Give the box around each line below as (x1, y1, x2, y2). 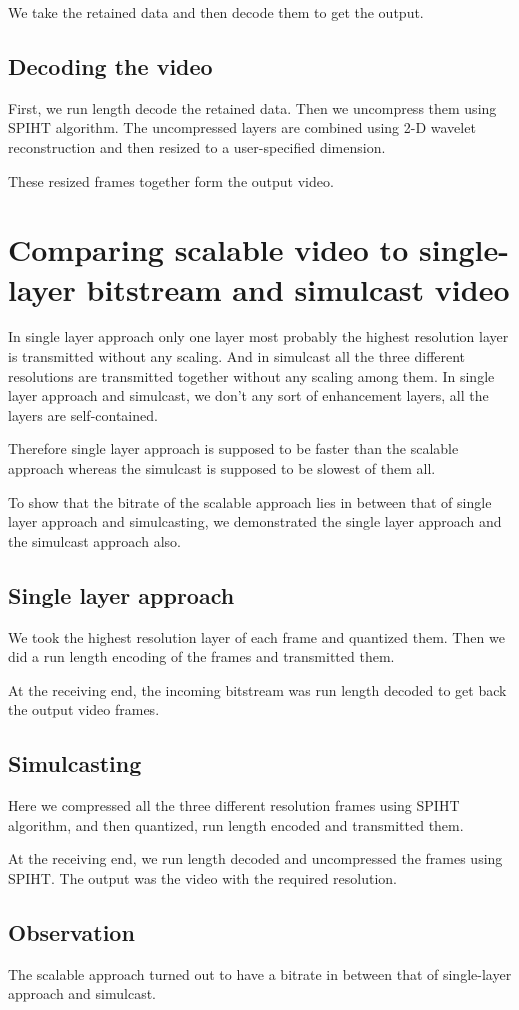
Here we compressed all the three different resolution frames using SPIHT (8, 795, 460, 816)
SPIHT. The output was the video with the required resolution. (8, 867, 397, 888)
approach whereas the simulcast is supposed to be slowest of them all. (8, 458, 436, 479)
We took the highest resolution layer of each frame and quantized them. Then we (8, 626, 505, 647)
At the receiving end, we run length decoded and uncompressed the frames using (8, 848, 503, 869)
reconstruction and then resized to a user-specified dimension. (8, 136, 386, 157)
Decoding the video (8, 50, 213, 81)
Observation (8, 916, 135, 947)
